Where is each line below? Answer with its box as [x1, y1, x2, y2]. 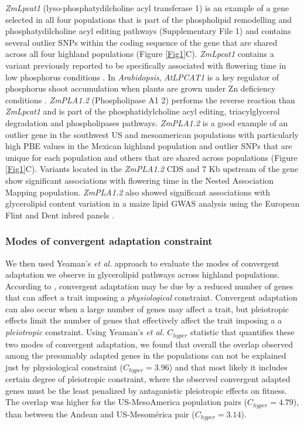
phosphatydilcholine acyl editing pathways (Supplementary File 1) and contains [5, 25, 291, 37]
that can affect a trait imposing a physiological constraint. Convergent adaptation [5, 291, 298, 303]
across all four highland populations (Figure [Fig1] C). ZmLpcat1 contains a [5, 48, 274, 60]
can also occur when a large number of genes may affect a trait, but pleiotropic [5, 302, 289, 315]
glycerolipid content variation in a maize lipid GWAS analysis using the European [5, 197, 300, 210]
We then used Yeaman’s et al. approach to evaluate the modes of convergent [5, 257, 279, 269]
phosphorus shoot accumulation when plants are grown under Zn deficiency [5, 82, 276, 95]
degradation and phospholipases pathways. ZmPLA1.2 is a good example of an [5, 116, 288, 129]
